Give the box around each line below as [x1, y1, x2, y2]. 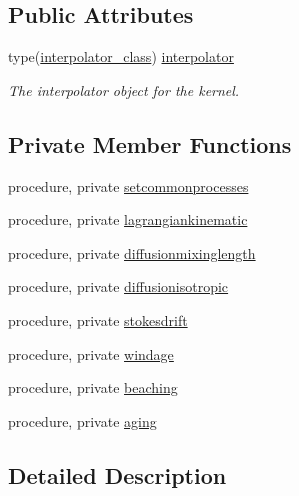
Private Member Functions [8, 128, 292, 159]
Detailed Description [8, 459, 227, 490]
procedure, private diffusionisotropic [8, 276, 229, 297]
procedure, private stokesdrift [8, 309, 188, 330]
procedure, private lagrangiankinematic [8, 209, 248, 230]
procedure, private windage [8, 343, 174, 364]
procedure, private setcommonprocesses [8, 175, 249, 196]
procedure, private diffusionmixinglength [8, 242, 256, 263]
